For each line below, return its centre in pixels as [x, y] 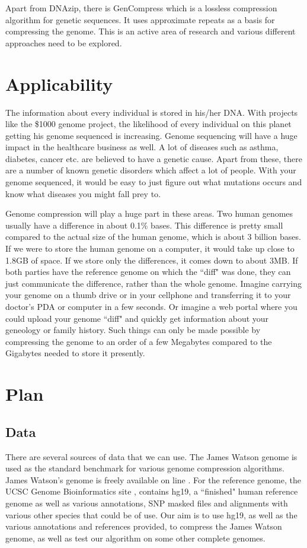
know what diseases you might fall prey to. [83, 193]
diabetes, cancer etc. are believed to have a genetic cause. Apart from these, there [154, 158]
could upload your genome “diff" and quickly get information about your [137, 318]
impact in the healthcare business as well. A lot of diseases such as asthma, [142, 147]
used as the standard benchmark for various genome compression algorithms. [145, 468]
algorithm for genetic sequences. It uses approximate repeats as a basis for [140, 19]
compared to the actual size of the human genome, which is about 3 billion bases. [153, 237]
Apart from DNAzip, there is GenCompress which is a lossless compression [141, 8]
